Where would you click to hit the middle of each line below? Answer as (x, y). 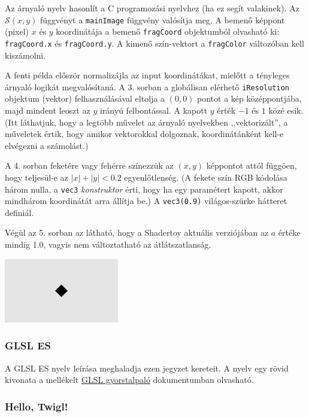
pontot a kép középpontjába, (249, 98)
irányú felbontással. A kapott (154, 110)
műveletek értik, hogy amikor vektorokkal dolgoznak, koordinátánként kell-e (144, 134)
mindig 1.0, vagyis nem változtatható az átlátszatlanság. (108, 244)
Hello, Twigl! (37, 406)
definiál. (19, 212)
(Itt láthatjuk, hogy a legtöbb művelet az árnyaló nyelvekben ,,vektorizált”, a (146, 122)
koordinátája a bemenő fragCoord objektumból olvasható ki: (168, 31)
